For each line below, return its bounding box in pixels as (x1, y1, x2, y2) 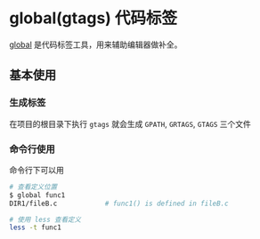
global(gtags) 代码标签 (9, 8, 178, 28)
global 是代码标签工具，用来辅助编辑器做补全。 (9, 39, 183, 50)
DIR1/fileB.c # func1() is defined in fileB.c (9, 199, 229, 208)
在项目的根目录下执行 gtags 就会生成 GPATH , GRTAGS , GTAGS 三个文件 (9, 118, 252, 129)
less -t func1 (9, 223, 62, 232)
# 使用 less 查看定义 (9, 215, 82, 224)
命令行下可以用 (9, 164, 64, 175)
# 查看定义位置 (9, 182, 58, 191)
